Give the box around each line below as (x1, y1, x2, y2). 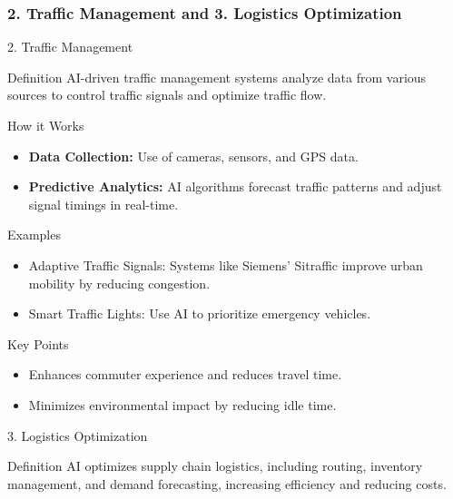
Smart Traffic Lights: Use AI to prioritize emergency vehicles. (28, 304, 371, 323)
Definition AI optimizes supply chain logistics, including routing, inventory (7, 456, 423, 475)
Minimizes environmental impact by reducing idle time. (28, 395, 337, 414)
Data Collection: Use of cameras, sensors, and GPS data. (28, 146, 359, 165)
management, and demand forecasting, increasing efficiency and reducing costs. (7, 474, 447, 493)
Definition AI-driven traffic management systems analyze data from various (7, 67, 427, 86)
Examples (7, 225, 61, 244)
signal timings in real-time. (28, 194, 179, 213)
